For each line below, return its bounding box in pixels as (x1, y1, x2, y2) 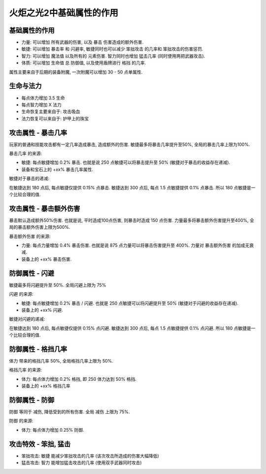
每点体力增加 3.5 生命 (21, 95, 65, 101)
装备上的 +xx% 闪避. (21, 307, 64, 313)
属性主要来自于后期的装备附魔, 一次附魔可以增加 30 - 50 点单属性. (9, 69, 143, 75)
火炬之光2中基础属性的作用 (9, 7, 118, 18)
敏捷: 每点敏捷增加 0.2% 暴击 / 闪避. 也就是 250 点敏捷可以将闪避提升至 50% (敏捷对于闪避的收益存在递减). (21, 300, 239, 306)
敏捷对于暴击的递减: (9, 176, 50, 182)
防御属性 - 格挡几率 (9, 345, 67, 353)
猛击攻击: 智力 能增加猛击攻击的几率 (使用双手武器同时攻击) (21, 460, 142, 466)
